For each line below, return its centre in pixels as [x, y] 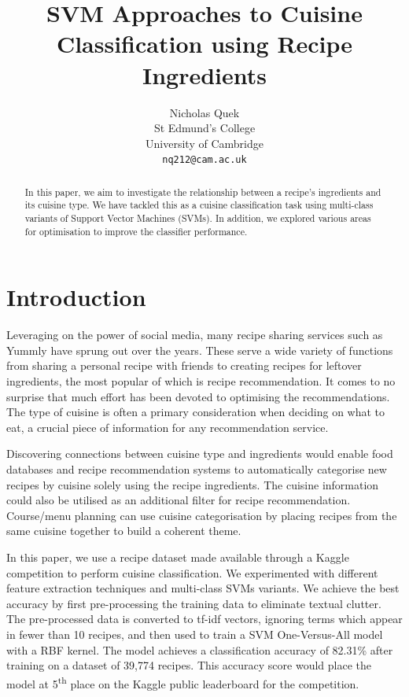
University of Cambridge [204, 143]
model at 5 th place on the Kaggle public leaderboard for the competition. [183, 682]
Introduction [76, 297]
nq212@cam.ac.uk [204, 160]
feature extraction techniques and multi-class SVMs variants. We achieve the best [203, 588]
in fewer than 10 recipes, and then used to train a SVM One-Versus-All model [195, 634]
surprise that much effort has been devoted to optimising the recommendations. [198, 396]
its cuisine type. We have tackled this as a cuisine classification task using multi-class [199, 205]
